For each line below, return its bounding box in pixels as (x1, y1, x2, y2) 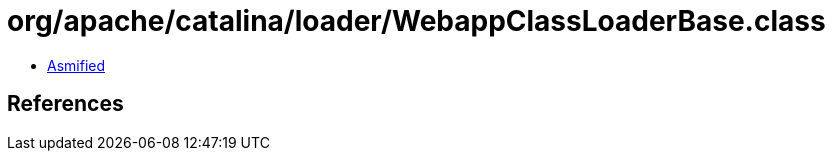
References (7, 91, 124, 117)
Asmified (47, 56, 106, 74)
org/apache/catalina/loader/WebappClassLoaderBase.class (7, 4, 826, 38)
